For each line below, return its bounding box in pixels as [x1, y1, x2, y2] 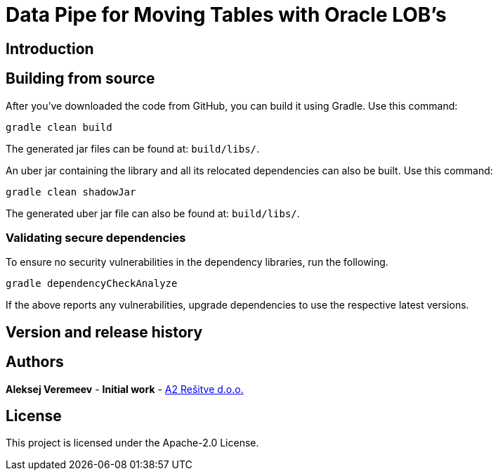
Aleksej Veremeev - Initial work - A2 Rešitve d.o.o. [6, 382, 244, 395]
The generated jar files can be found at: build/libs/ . [6, 142, 260, 155]
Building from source [6, 70, 155, 88]
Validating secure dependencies [6, 230, 186, 245]
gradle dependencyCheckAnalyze [6, 278, 178, 290]
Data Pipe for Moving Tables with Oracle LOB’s [6, 3, 447, 27]
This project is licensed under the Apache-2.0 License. [6, 437, 259, 449]
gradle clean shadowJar [6, 186, 136, 198]
